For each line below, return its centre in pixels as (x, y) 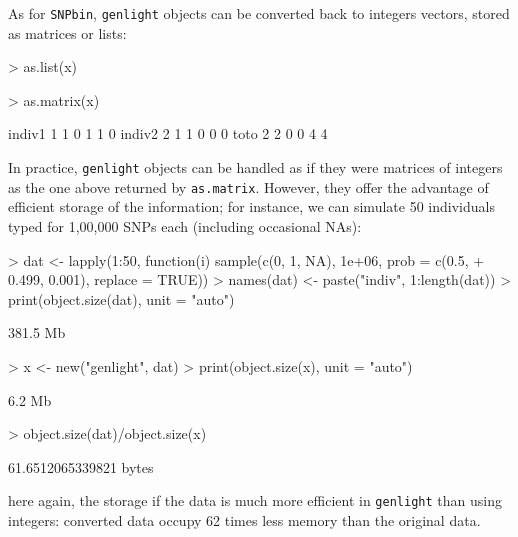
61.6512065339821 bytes (81, 466)
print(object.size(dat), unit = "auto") (121, 298)
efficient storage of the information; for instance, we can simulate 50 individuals (251, 206)
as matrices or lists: (67, 32)
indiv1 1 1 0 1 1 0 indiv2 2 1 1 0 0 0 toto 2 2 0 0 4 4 (168, 133)
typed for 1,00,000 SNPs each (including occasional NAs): (185, 225)
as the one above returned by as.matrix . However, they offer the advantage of (248, 186)
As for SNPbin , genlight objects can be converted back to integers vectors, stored (259, 13)
